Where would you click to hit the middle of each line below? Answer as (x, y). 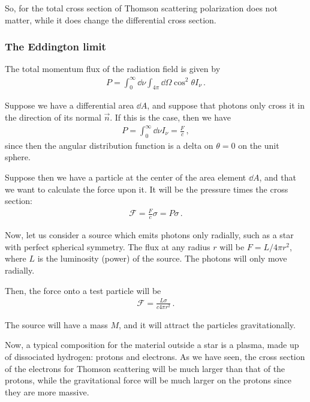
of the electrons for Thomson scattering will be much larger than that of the (145, 368)
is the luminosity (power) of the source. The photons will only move (162, 258)
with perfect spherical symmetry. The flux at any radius (108, 246)
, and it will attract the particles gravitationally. (207, 324)
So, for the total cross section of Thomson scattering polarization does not (141, 8)
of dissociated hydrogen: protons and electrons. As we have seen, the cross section (155, 357)
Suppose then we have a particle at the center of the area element (126, 177)
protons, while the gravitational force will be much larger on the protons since (148, 380)
